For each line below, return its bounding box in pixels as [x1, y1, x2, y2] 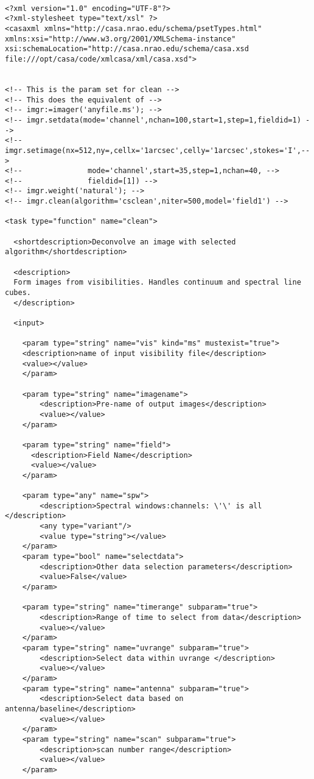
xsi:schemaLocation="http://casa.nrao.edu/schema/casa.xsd [5, 44, 249, 54]
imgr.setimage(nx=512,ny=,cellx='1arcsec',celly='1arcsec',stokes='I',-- [5, 146, 310, 155]
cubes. [5, 288, 31, 297]
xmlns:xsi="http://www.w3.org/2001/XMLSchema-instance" [5, 34, 236, 43]
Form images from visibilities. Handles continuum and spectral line [13, 278, 301, 287]
